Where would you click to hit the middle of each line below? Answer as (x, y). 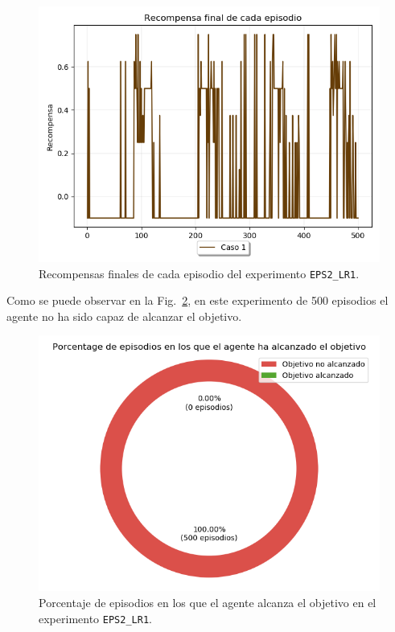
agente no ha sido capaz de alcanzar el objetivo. (124, 316)
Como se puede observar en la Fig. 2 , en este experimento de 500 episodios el (197, 300)
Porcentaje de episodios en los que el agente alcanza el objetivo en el (208, 603)
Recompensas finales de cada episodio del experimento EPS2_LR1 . (199, 273)
